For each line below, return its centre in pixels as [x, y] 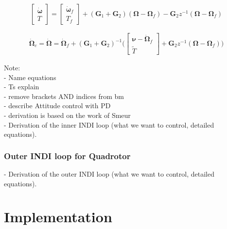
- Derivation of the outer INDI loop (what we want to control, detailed [109, 173]
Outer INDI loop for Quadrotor [67, 155]
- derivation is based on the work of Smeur [67, 115]
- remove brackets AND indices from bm [64, 96]
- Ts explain [22, 87]
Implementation [58, 217]
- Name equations [30, 77]
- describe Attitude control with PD [57, 106]
